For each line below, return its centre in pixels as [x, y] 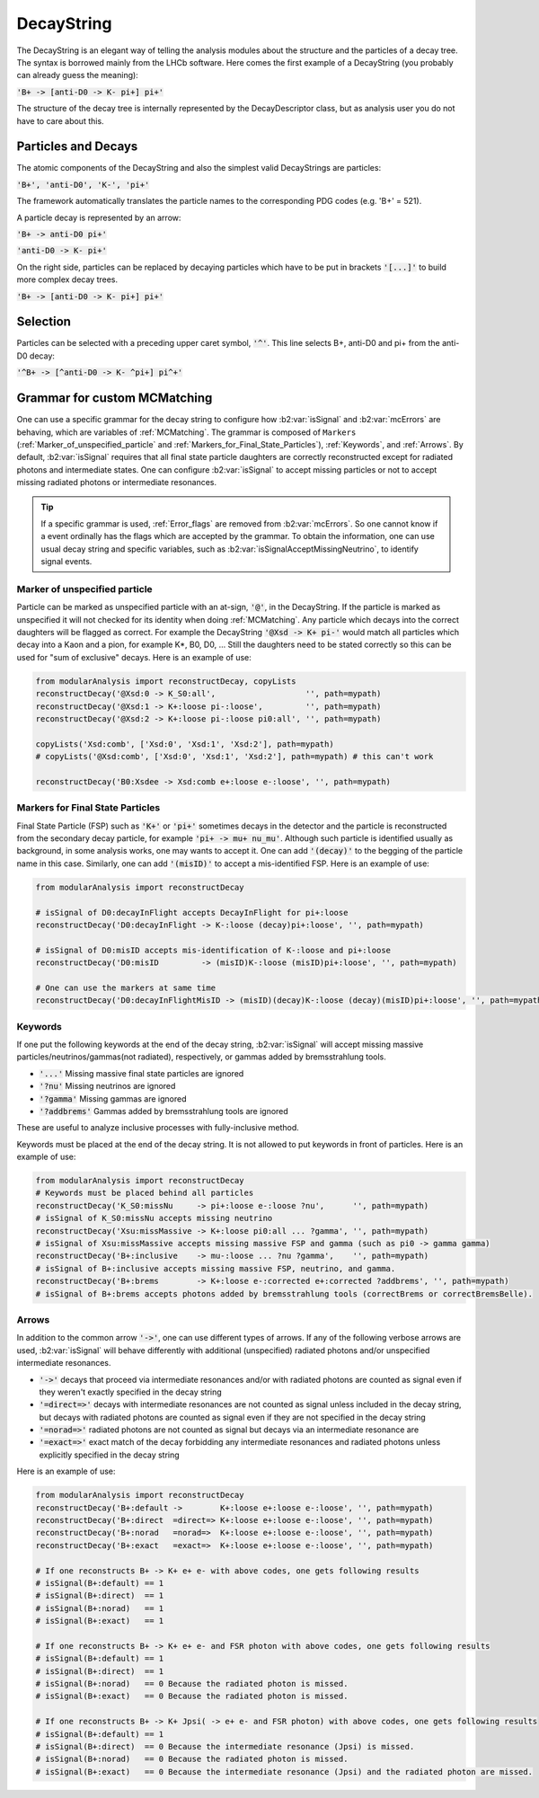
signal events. [66, 562]
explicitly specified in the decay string [109, 1455]
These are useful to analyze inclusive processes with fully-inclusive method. [158, 1128]
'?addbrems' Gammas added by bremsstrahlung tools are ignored [164, 1111]
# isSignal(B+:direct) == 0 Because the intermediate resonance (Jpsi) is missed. [225, 1747]
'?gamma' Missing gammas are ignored [113, 1098]
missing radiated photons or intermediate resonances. [117, 483]
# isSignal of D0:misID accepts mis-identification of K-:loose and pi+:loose [213, 950]
